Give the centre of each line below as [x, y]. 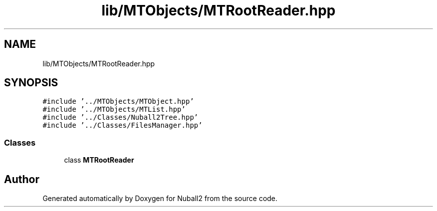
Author [22, 179]
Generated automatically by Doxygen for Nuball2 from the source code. [160, 199]
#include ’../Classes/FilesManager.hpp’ [122, 125]
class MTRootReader [99, 160]
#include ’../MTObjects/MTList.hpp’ [114, 109]
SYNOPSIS [31, 83]
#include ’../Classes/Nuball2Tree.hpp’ [120, 117]
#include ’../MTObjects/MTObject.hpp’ [118, 102]
